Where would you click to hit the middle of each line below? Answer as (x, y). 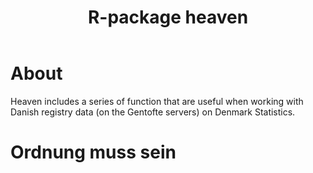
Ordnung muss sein (93, 152)
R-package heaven (168, 17)
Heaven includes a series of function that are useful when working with (157, 101)
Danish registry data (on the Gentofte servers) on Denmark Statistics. (153, 112)
